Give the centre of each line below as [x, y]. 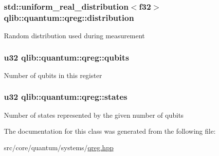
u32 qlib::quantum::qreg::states [66, 97]
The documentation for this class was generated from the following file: [110, 131]
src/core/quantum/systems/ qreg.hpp [59, 147]
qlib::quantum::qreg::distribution [69, 17]
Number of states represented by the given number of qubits [94, 115]
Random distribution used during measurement [74, 36]
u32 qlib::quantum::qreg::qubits [67, 57]
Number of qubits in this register [53, 75]
